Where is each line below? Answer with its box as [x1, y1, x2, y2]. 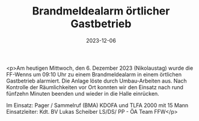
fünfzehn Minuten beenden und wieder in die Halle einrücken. [6, 90, 159, 97]
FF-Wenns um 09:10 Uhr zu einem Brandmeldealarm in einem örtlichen [6, 70, 182, 78]
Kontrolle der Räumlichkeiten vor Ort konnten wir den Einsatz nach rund [6, 83, 183, 91]
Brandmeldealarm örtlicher [32, 4, 170, 18]
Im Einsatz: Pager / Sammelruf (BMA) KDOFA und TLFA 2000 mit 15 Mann [6, 101, 189, 109]
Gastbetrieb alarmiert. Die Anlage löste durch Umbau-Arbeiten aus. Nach [6, 77, 188, 84]
